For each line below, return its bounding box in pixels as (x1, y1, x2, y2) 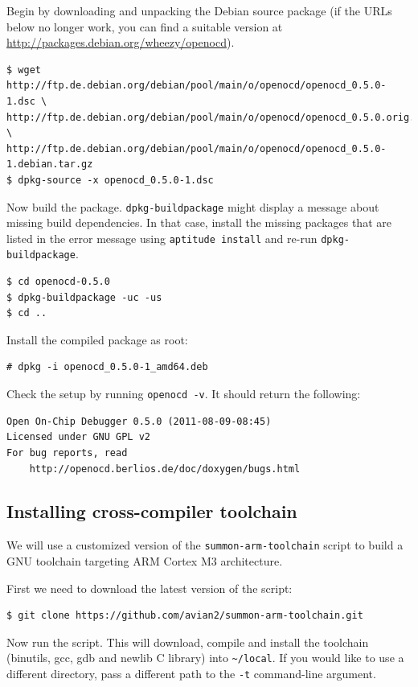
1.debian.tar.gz (6, 158, 93, 171)
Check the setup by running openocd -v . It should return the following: (6, 385, 361, 402)
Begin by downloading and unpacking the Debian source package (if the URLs (6, 2, 392, 19)
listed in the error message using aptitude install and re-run (6, 229, 318, 246)
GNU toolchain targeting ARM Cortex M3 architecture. (6, 552, 283, 569)
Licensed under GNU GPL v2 (6, 431, 150, 443)
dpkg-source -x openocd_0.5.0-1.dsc (18, 174, 214, 186)
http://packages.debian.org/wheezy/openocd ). (6, 34, 235, 51)
